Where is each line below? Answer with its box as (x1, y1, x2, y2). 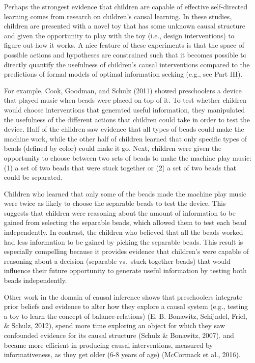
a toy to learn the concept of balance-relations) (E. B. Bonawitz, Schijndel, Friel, (4, 310, 247, 321)
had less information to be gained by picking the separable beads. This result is (4, 236, 243, 247)
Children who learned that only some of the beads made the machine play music (4, 188, 247, 198)
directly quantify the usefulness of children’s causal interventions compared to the (4, 59, 250, 69)
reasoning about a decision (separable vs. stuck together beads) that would (4, 255, 231, 266)
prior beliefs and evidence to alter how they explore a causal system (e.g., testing (4, 301, 248, 311)
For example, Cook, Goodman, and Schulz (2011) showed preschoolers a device (4, 85, 242, 95)
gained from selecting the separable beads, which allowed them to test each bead (4, 217, 247, 227)
